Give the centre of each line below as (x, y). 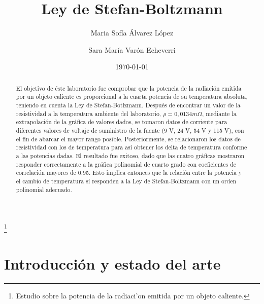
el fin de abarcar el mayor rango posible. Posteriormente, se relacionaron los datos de (128, 139)
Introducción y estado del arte (112, 263)
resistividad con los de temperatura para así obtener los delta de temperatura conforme (131, 147)
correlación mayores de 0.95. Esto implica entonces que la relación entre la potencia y (129, 173)
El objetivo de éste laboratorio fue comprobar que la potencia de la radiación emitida (129, 88)
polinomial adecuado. (44, 189)
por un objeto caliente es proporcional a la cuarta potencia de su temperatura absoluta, (132, 97)
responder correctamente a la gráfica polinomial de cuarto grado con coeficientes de (126, 164)
